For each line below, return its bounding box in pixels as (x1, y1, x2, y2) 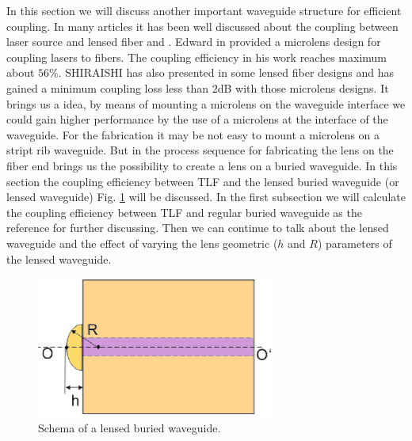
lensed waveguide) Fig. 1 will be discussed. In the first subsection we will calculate (6, 188, 406, 205)
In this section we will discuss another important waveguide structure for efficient (6, 2, 402, 18)
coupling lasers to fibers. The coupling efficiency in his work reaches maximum (6, 48, 387, 65)
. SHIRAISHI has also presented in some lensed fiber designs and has (58, 64, 394, 81)
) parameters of (317, 234, 392, 251)
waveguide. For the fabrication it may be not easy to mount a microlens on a (6, 126, 380, 143)
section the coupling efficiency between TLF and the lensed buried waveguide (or (6, 173, 399, 189)
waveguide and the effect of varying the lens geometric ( (6, 234, 278, 251)
